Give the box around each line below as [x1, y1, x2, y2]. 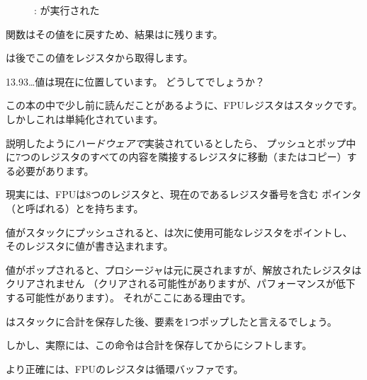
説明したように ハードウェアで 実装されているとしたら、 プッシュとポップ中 [6, 135, 356, 150]
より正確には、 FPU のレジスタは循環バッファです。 [6, 361, 244, 376]
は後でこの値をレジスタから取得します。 [6, 50, 193, 65]
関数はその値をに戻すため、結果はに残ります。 [6, 26, 223, 41]
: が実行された [34, 3, 100, 17]
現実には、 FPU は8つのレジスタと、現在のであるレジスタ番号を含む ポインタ [6, 187, 362, 202]
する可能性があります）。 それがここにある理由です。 [6, 289, 252, 304]
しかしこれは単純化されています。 [6, 111, 164, 126]
